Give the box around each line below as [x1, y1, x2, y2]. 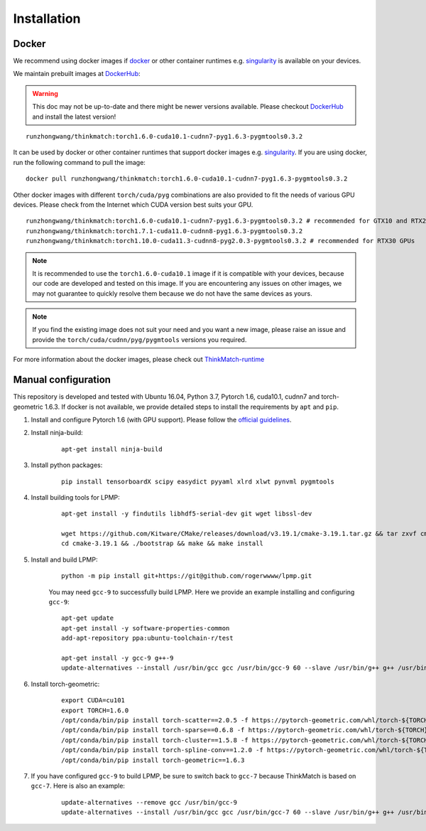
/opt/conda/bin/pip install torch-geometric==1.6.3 [61, 756, 245, 764]
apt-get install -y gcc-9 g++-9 [61, 654, 174, 662]
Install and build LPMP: [31, 555, 98, 564]
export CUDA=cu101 [61, 697, 126, 704]
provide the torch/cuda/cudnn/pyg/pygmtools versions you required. [32, 335, 247, 344]
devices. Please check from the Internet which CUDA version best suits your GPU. [13, 200, 253, 209]
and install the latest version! [32, 112, 116, 121]
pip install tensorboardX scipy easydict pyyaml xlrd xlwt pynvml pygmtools [61, 477, 335, 486]
